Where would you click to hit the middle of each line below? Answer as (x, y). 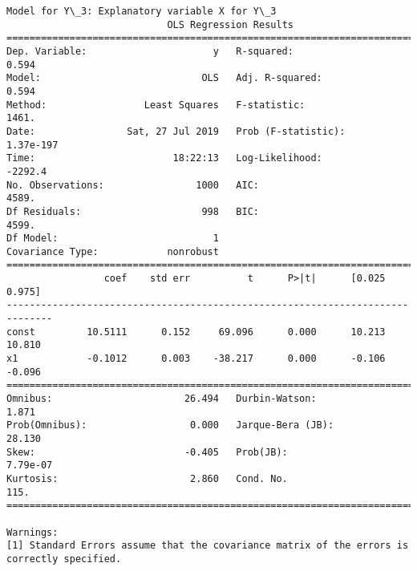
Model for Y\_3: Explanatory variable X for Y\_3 (142, 11)
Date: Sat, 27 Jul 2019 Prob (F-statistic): (176, 131)
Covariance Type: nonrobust (113, 251)
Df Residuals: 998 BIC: (133, 211)
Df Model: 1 (113, 239)
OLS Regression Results (230, 24)
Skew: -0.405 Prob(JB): (147, 452)
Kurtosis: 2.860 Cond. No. (147, 478)
